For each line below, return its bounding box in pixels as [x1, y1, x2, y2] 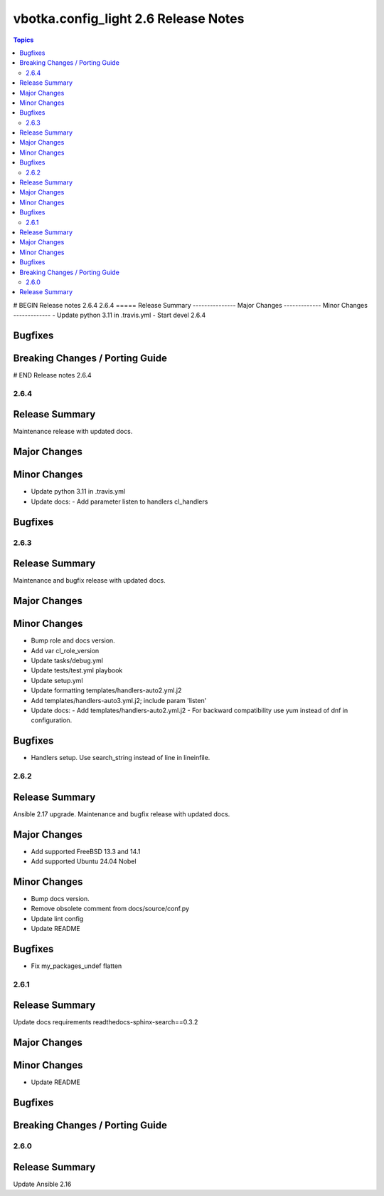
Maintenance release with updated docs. [13, 427, 133, 436]
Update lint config [31, 914, 84, 922]
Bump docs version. [31, 894, 90, 903]
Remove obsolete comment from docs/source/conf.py [31, 905, 190, 913]
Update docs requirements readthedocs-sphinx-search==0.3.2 [13, 1018, 198, 1026]
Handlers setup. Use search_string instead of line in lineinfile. [31, 754, 210, 762]
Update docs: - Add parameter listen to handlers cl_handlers [31, 497, 208, 506]
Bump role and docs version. [31, 636, 115, 645]
